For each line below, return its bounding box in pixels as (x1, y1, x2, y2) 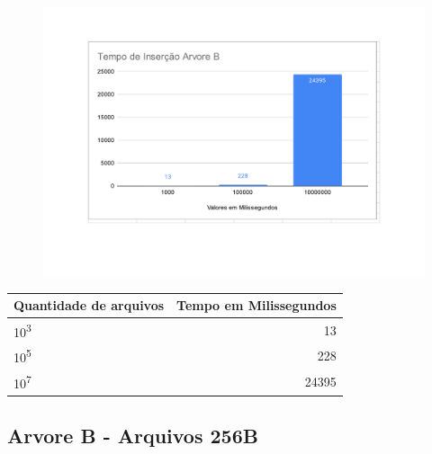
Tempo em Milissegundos (176, 296, 337, 315)
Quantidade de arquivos (13, 296, 165, 315)
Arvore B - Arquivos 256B (7, 422, 258, 450)
